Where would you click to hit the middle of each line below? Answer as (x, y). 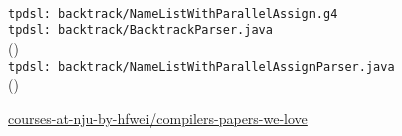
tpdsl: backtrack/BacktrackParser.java (140, 30)
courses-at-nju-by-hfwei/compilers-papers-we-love (158, 117)
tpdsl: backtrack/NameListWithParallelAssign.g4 (173, 13)
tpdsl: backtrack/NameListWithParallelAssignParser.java (201, 66)
